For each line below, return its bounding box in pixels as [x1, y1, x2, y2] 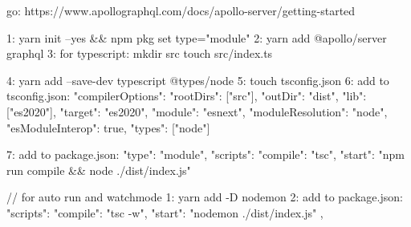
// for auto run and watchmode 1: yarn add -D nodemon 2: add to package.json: [6, 188, 403, 205]
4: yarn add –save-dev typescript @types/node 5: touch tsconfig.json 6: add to [6, 71, 389, 88]
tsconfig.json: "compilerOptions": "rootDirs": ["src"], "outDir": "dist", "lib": [6, 87, 367, 104]
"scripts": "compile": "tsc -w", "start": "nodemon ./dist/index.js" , [6, 204, 324, 221]
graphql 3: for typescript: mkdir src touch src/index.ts [6, 45, 273, 62]
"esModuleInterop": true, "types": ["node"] [6, 119, 210, 136]
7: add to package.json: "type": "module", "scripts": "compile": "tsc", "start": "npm [6, 146, 405, 163]
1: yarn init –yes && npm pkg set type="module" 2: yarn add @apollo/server [6, 29, 387, 46]
